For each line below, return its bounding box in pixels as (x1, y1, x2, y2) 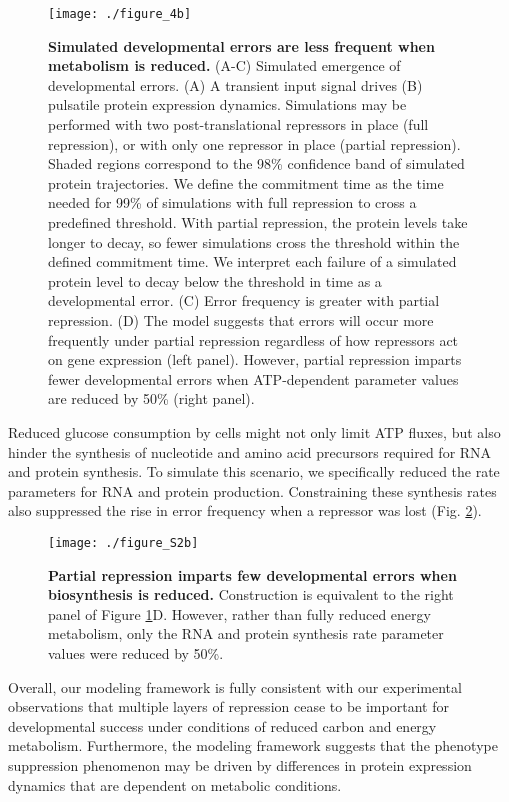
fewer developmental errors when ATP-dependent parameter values (48, 368, 459, 389)
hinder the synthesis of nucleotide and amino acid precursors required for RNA (8, 441, 492, 462)
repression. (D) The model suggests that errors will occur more (48, 309, 434, 330)
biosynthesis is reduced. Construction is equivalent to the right (48, 584, 454, 605)
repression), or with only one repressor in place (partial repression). (48, 133, 461, 154)
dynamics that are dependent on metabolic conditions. (8, 774, 342, 795)
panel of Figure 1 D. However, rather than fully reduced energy (48, 603, 431, 624)
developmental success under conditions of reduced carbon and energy (8, 715, 437, 736)
